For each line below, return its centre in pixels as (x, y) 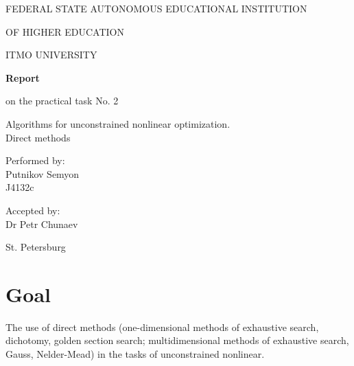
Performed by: (35, 160)
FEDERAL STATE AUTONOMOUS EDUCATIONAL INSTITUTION (156, 8)
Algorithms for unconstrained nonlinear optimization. (118, 123)
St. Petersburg (36, 247)
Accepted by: (33, 210)
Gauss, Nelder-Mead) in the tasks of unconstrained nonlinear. (135, 354)
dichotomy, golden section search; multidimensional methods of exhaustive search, (177, 340)
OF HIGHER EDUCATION (65, 31)
